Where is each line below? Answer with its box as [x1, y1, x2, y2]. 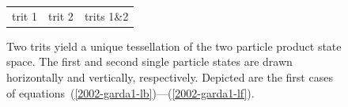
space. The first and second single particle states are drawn [6, 53, 293, 70]
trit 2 [47, 7, 74, 24]
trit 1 [12, 7, 37, 24]
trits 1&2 [84, 7, 129, 24]
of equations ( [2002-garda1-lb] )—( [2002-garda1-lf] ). [6, 84, 255, 101]
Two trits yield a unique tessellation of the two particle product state [6, 37, 342, 54]
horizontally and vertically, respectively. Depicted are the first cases [6, 69, 333, 86]
